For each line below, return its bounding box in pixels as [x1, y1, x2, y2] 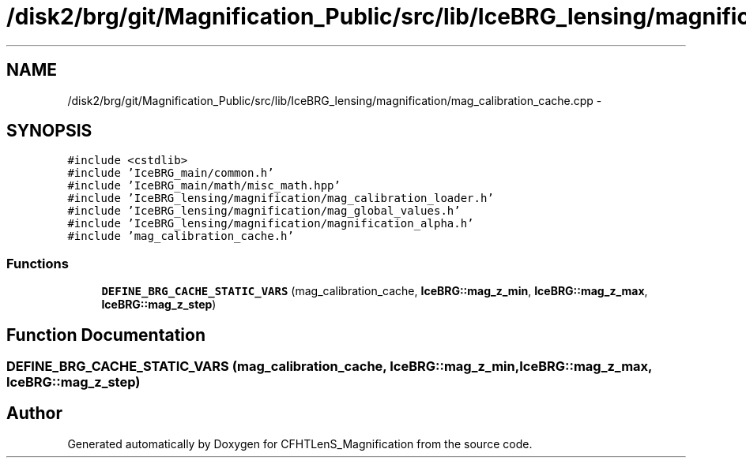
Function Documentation [6, 324, 205, 345]
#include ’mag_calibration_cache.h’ [67, 230, 294, 243]
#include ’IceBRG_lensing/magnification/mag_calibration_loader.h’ [67, 192, 494, 205]
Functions [6, 255, 69, 271]
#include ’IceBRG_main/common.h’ [67, 167, 274, 180]
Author [6, 403, 62, 424]
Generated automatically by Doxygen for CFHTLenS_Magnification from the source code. [67, 436, 533, 451]
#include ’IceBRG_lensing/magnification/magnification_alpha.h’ [67, 217, 474, 230]
